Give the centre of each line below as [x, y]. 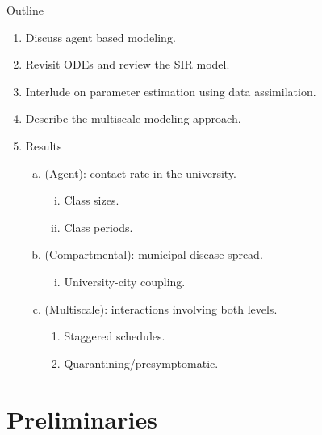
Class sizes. [92, 200]
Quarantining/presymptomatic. [141, 363]
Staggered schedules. [115, 336]
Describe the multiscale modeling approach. [133, 118]
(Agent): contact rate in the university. [140, 173]
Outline [25, 10]
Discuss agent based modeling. [100, 37]
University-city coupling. [125, 281]
